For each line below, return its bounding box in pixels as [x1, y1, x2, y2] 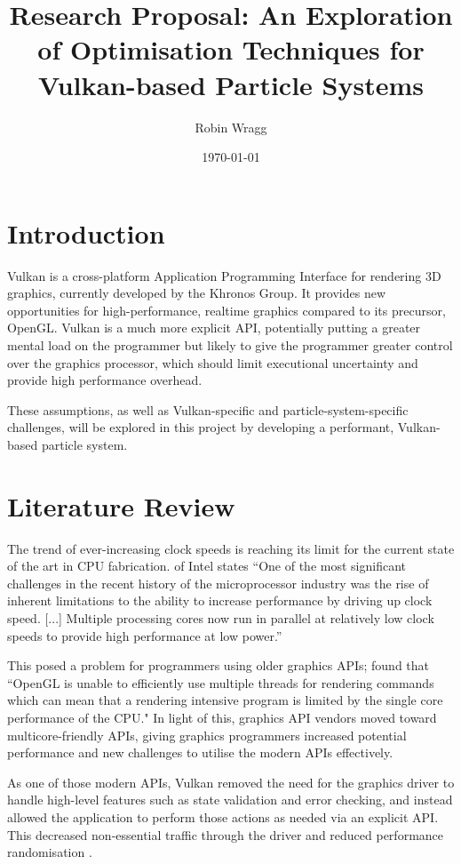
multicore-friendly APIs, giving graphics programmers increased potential [7, 725, 407, 744]
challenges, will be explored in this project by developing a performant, [7, 418, 394, 436]
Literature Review [7, 487, 235, 524]
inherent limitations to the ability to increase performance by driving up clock [7, 591, 433, 610]
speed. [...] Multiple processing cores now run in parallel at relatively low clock [7, 609, 434, 628]
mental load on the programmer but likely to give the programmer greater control [7, 336, 453, 354]
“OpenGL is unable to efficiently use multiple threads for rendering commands [7, 673, 434, 692]
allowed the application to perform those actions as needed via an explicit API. [7, 808, 439, 826]
